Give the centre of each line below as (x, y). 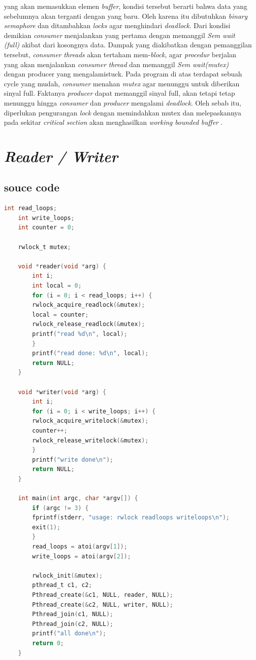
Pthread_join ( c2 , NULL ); (73, 624)
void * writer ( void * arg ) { (62, 392)
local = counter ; (60, 314)
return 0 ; (48, 643)
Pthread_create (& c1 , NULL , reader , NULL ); (103, 595)
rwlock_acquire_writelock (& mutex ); (90, 421)
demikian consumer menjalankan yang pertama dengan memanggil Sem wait (120, 35)
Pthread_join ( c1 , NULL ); (73, 614)
